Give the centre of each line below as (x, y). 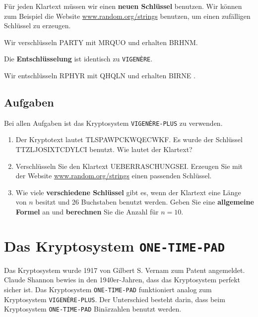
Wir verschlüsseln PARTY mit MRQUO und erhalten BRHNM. (101, 42)
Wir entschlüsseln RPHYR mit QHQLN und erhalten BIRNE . (100, 76)
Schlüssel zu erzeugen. (37, 26)
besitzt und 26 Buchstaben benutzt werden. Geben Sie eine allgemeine (145, 202)
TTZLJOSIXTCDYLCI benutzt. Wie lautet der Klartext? (104, 149)
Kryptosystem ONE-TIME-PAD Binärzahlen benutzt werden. (93, 309)
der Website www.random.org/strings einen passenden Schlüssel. (114, 176)
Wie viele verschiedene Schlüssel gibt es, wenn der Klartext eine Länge (128, 192)
